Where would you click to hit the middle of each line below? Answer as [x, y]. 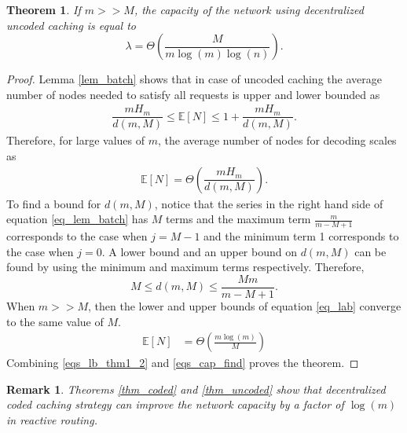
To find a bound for [54, 203]
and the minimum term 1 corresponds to [301, 236]
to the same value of [55, 321]
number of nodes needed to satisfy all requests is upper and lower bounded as [193, 94]
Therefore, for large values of [76, 140]
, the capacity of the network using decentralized [249, 9]
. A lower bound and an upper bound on [199, 251]
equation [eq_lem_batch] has [77, 219]
